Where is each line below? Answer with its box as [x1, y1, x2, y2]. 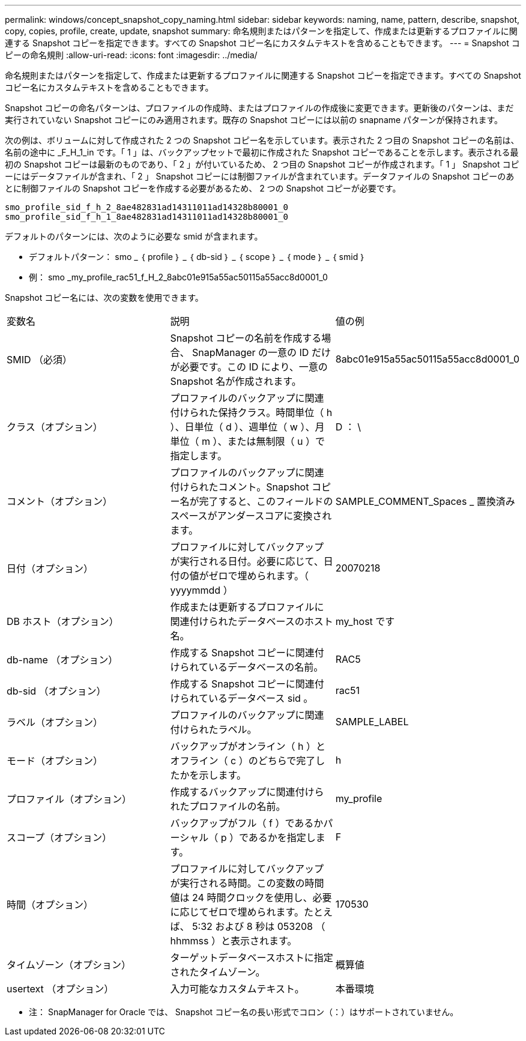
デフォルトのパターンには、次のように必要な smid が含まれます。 [5, 231, 263, 241]
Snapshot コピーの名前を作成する [170, 332, 322, 344]
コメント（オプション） [7, 495, 113, 507]
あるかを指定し [248, 831, 316, 843]
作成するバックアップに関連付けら [170, 786, 324, 798]
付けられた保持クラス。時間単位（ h [170, 406, 333, 418]
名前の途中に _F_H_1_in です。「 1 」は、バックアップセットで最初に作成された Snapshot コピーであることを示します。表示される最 [5, 147, 519, 157]
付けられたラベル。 [170, 723, 257, 735]
